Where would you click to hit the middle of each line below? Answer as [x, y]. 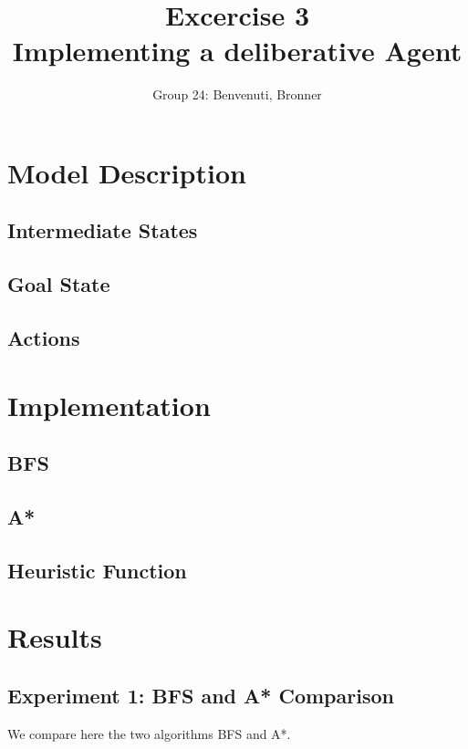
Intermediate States [103, 230]
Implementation [109, 405]
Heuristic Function [97, 570]
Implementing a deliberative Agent [237, 51]
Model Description [127, 172]
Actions [44, 338]
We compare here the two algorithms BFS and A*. [149, 733]
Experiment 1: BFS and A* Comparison [201, 695]
